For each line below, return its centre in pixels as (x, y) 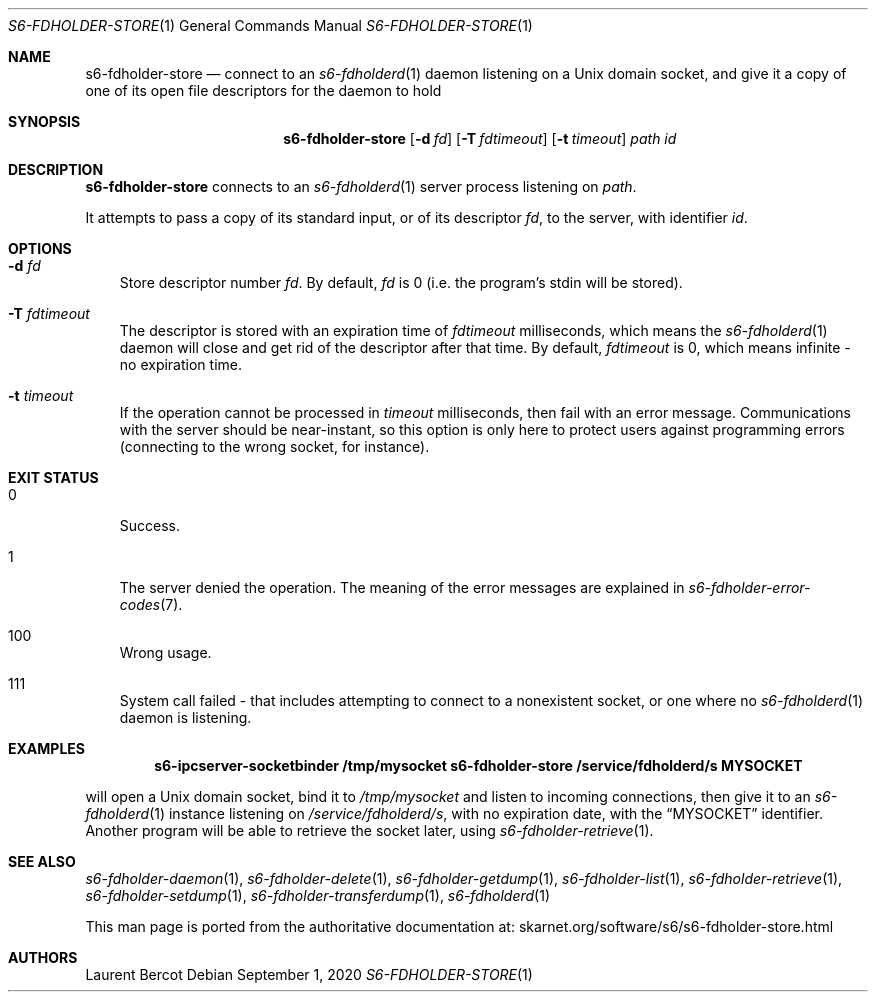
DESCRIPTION (56, 169)
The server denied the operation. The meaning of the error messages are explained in (402, 587)
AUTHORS (43, 957)
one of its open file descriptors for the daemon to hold (263, 90)
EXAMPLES (46, 748)
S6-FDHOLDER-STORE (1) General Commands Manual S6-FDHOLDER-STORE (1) (270, 25)
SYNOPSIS (44, 121)
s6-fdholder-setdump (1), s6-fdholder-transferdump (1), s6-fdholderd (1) (318, 895)
